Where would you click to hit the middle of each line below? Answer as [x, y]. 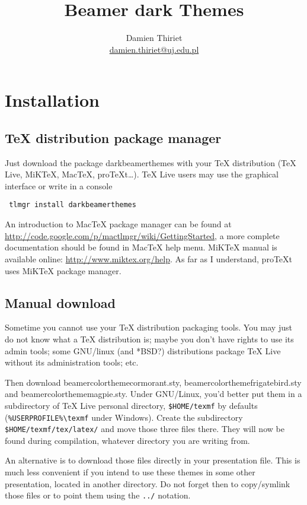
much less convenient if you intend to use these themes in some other [130, 472]
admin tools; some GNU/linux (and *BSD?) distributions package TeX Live [143, 350]
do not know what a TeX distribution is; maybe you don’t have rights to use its [149, 339]
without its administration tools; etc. [72, 362]
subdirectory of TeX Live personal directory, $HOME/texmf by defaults [131, 405]
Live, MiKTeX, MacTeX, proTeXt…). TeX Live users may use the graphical [142, 174]
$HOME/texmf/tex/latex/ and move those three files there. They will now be [145, 429]
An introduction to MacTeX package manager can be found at [118, 224]
